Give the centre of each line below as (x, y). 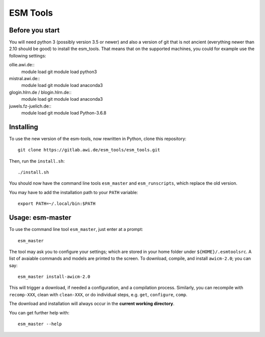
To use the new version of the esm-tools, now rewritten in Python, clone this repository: (98, 139)
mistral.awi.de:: (25, 79)
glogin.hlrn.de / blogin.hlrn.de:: (40, 92)
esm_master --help (40, 324)
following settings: (28, 56)
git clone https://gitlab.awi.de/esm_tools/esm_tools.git (89, 150)
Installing (24, 127)
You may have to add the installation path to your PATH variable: (74, 192)
